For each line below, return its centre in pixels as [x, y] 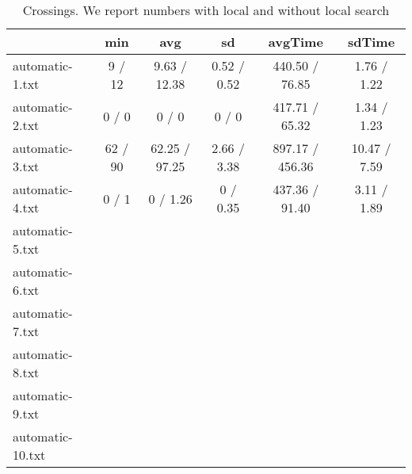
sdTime [371, 42]
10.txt [29, 455]
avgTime [296, 42]
